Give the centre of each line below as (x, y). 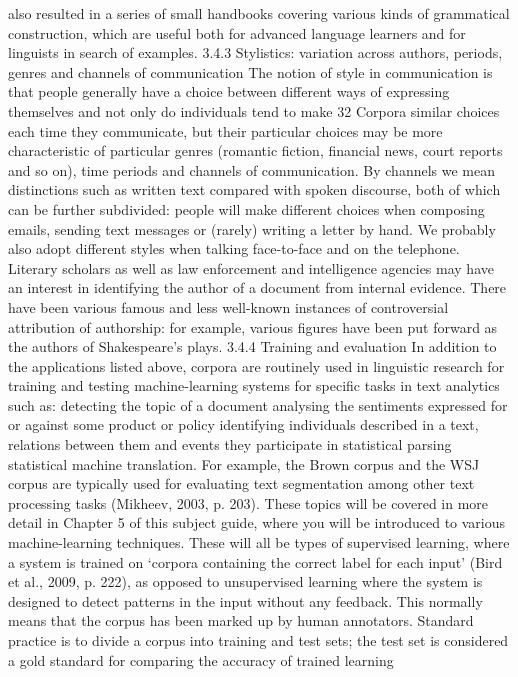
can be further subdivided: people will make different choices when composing (246, 208)
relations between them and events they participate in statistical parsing (230, 444)
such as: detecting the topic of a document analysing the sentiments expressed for (258, 404)
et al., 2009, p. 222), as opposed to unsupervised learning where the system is (245, 581)
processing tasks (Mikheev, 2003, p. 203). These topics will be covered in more (248, 502)
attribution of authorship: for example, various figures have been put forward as (253, 326)
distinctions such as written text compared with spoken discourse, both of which (254, 189)
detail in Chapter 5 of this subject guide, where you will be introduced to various (257, 522)
